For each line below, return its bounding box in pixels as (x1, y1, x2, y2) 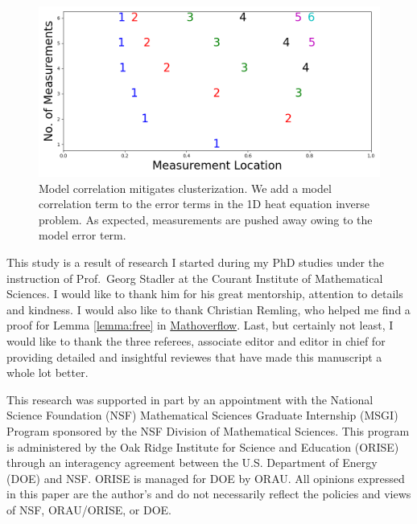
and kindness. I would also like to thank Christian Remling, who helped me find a (6, 301, 411, 317)
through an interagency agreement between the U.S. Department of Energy (6, 454, 378, 471)
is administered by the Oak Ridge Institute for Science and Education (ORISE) (6, 438, 399, 455)
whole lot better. (6, 364, 89, 381)
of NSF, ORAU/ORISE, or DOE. (6, 501, 172, 518)
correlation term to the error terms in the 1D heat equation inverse (39, 195, 370, 212)
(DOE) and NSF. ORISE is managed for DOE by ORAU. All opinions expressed (6, 469, 405, 486)
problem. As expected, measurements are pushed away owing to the (39, 211, 373, 227)
